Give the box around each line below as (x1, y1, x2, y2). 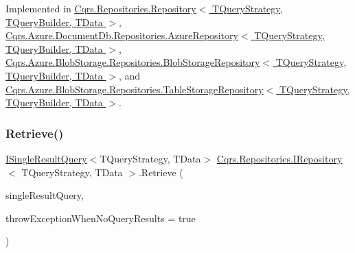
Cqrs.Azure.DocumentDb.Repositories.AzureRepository (5, 28, 238, 43)
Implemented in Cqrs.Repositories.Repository (5, 1, 196, 15)
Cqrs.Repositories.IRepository (216, 151, 343, 165)
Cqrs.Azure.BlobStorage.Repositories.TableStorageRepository (5, 82, 264, 96)
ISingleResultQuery (5, 151, 87, 165)
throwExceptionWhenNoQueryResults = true (5, 210, 196, 225)
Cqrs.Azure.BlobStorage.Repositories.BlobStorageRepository (5, 55, 260, 69)
